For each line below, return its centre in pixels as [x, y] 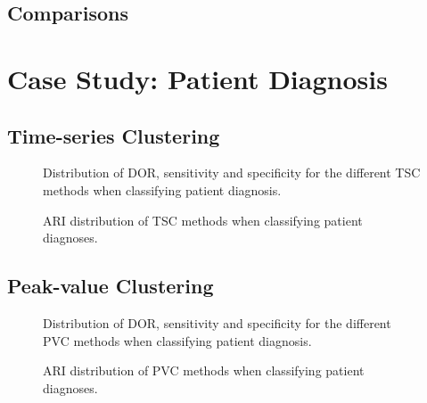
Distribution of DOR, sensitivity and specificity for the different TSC [232, 173]
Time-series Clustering [114, 135]
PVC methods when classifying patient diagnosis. [177, 340]
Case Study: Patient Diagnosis [197, 78]
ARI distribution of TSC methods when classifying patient [203, 220]
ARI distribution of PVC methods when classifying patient [204, 370]
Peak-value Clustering [111, 286]
